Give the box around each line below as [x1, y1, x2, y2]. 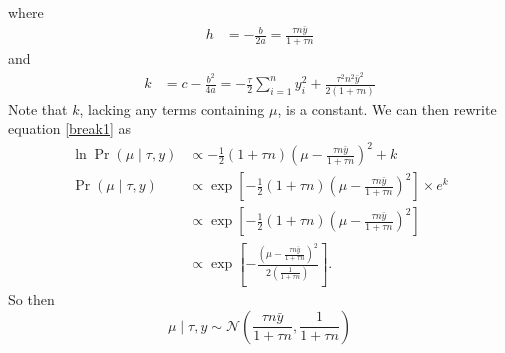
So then [8, 289, 55, 310]
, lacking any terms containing [79, 98, 265, 119]
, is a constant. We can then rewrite [277, 98, 497, 119]
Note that [8, 98, 68, 119]
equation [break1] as [8, 118, 132, 139]
